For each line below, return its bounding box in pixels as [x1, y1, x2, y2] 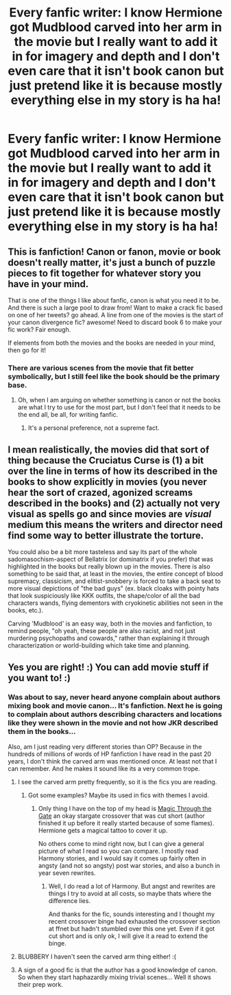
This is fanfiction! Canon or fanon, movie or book [8, 246, 221, 258]
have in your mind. [8, 278, 89, 290]
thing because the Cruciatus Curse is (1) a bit [8, 455, 204, 466]
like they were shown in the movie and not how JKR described [8, 718, 219, 728]
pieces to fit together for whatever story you [8, 267, 202, 279]
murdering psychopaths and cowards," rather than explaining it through [8, 634, 210, 643]
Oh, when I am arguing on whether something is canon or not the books [17, 396, 221, 404]
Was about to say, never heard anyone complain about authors [8, 692, 221, 702]
